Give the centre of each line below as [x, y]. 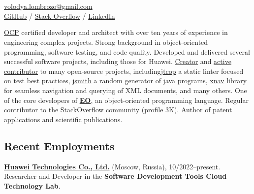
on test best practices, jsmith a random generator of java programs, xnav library [126, 81]
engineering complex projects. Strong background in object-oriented [106, 42]
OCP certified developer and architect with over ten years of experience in [116, 32]
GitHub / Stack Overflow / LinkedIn [60, 16]
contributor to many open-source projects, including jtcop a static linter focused [124, 71]
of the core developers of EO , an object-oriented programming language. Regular [126, 100]
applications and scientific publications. [63, 119]
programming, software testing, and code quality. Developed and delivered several [127, 51]
